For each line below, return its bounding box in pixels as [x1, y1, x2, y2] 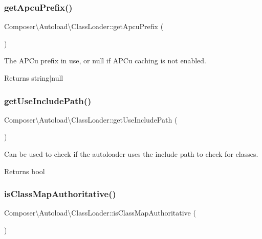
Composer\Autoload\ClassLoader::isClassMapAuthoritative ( [4, 207, 196, 218]
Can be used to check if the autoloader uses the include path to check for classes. [4, 149, 258, 159]
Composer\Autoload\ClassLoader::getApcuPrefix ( [4, 21, 164, 32]
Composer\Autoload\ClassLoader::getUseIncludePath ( [4, 114, 178, 125]
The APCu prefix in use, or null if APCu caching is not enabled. [4, 55, 206, 66]
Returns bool [4, 165, 45, 176]
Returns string [4, 73, 50, 83]
